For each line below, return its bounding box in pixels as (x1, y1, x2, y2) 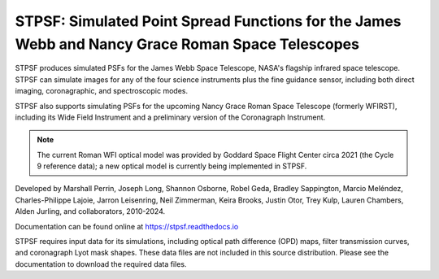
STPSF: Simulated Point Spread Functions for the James (15, 12, 402, 30)
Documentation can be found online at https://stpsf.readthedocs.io (15, 221, 239, 231)
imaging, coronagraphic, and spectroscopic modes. (15, 86, 189, 96)
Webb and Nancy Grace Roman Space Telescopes (15, 35, 359, 53)
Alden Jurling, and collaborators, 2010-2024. (15, 207, 166, 216)
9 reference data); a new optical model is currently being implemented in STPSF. (37, 161, 307, 171)
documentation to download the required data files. (15, 259, 187, 268)
